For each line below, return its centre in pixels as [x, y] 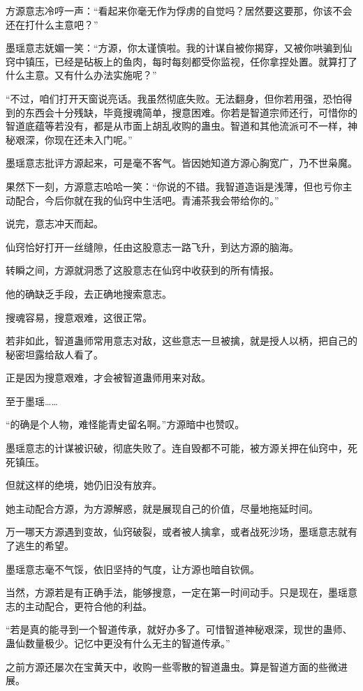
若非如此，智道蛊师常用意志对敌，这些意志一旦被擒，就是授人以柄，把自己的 [181, 341]
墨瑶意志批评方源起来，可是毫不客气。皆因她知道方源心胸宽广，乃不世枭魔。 [181, 163]
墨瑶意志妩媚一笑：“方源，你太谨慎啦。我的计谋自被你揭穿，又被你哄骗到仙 [179, 48]
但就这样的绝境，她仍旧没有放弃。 [84, 485]
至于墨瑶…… [32, 401]
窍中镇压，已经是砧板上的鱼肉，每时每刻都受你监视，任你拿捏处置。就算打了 [181, 61]
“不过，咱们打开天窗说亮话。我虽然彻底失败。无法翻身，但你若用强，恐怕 [174, 98]
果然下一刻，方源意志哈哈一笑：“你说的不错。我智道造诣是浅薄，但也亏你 [174, 186]
